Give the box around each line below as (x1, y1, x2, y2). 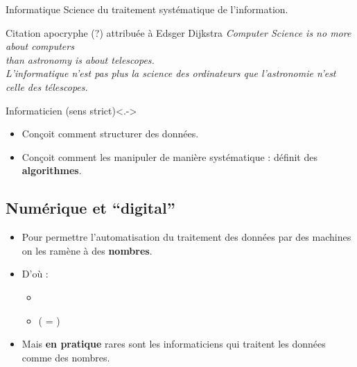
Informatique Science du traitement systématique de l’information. (6, 2, 288, 16)
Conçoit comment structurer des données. (21, 126, 199, 141)
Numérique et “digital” (6, 197, 175, 219)
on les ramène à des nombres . (21, 243, 153, 257)
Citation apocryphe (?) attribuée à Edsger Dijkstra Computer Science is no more (6, 25, 351, 40)
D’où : (21, 266, 49, 281)
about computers (6, 39, 74, 53)
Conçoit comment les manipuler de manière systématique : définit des (21, 149, 317, 164)
